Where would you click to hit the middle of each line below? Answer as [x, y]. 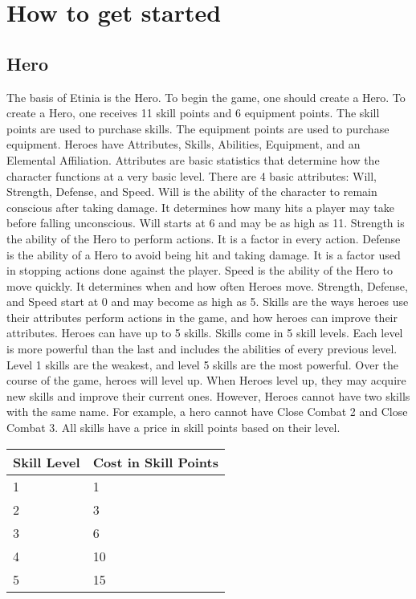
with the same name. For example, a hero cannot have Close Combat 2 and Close [207, 412]
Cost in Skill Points [155, 462]
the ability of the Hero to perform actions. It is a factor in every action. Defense [204, 238]
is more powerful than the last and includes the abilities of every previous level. [202, 349]
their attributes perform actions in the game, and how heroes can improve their [202, 317]
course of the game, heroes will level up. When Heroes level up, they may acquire [206, 380]
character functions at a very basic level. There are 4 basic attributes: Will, [192, 175]
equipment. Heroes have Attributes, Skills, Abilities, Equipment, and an [184, 144]
